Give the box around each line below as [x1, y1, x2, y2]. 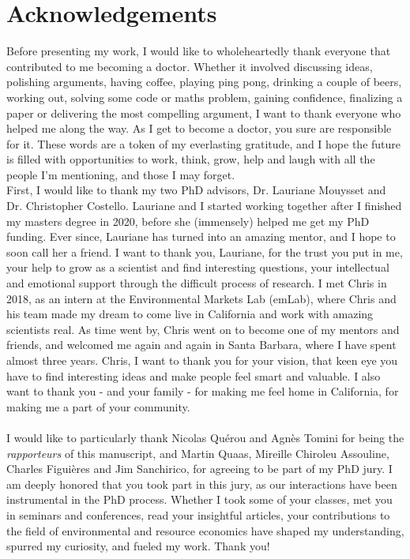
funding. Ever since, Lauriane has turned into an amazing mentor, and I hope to [6, 228, 396, 245]
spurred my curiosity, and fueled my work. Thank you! [6, 538, 270, 554]
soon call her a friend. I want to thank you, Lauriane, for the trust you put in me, [6, 243, 403, 260]
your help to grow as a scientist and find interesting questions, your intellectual [6, 259, 389, 276]
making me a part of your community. [6, 398, 190, 415]
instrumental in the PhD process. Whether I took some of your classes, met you [6, 491, 393, 508]
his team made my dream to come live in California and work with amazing [6, 306, 374, 322]
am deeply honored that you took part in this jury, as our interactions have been [6, 475, 397, 492]
